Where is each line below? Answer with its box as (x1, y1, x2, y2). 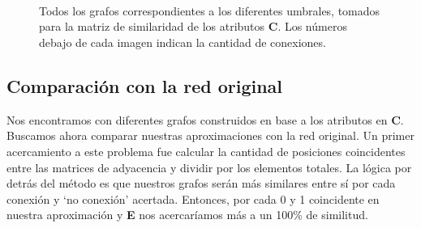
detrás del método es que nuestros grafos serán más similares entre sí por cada (6, 175, 396, 192)
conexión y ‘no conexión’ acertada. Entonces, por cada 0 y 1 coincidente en (6, 190, 380, 207)
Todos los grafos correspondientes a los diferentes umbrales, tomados (39, 2, 380, 19)
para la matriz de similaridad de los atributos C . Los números (39, 18, 347, 35)
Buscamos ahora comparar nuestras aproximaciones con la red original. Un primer (6, 127, 415, 144)
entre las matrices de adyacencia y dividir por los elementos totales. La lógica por (6, 158, 412, 175)
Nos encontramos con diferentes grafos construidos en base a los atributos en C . (6, 111, 404, 128)
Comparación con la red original (6, 73, 283, 98)
